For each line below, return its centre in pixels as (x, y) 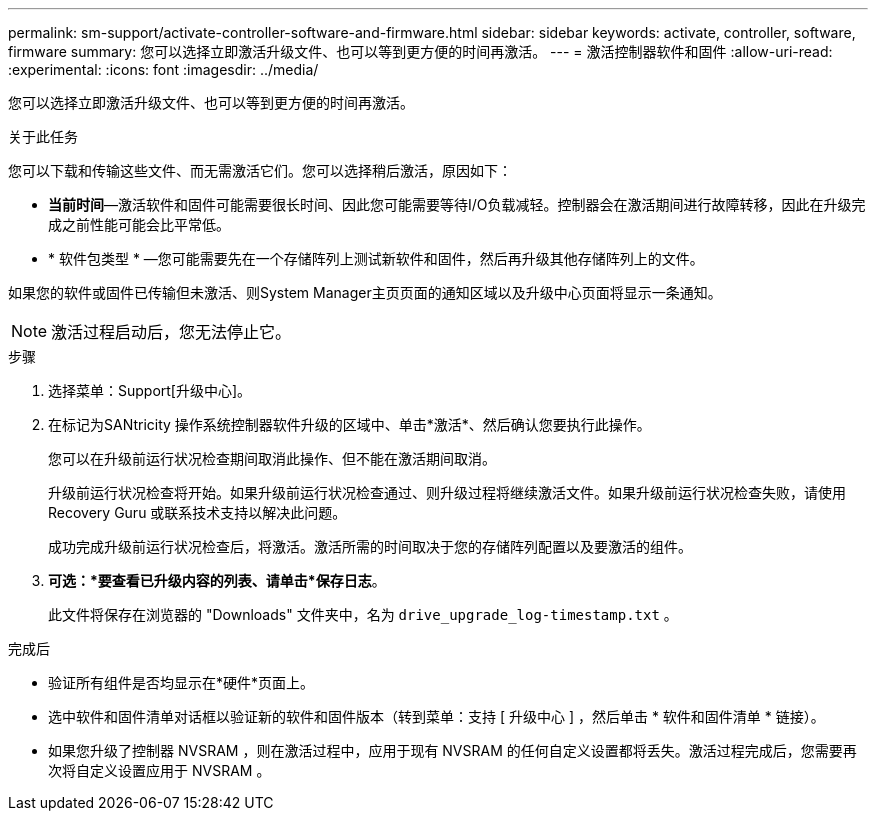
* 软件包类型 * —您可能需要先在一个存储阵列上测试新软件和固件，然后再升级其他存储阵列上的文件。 (376, 258)
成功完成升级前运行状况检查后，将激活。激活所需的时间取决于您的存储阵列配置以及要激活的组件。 (370, 546)
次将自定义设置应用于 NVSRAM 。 (159, 770)
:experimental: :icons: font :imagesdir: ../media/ (163, 69)
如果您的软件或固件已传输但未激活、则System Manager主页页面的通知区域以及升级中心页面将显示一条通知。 (365, 292)
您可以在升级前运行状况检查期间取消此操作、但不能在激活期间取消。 (272, 458)
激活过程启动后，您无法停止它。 (171, 332)
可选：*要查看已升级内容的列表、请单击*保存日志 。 (217, 580)
